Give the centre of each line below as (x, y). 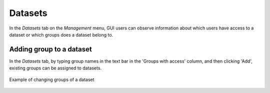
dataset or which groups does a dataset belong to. (61, 34)
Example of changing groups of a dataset (52, 79)
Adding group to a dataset (51, 49)
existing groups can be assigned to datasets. (55, 68)
